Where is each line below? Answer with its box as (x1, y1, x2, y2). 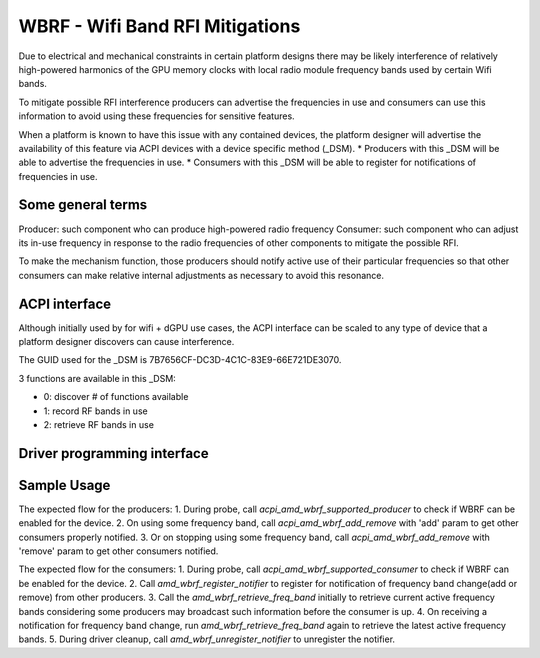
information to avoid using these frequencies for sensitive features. (18, 110, 295, 122)
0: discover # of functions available (43, 391, 189, 403)
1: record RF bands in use (43, 405, 149, 417)
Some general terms (18, 196, 148, 214)
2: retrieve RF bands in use (43, 419, 155, 430)
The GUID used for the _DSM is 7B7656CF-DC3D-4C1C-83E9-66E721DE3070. (18, 354, 342, 366)
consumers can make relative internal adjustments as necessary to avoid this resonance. (18, 269, 385, 281)
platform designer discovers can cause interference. (18, 336, 235, 348)
